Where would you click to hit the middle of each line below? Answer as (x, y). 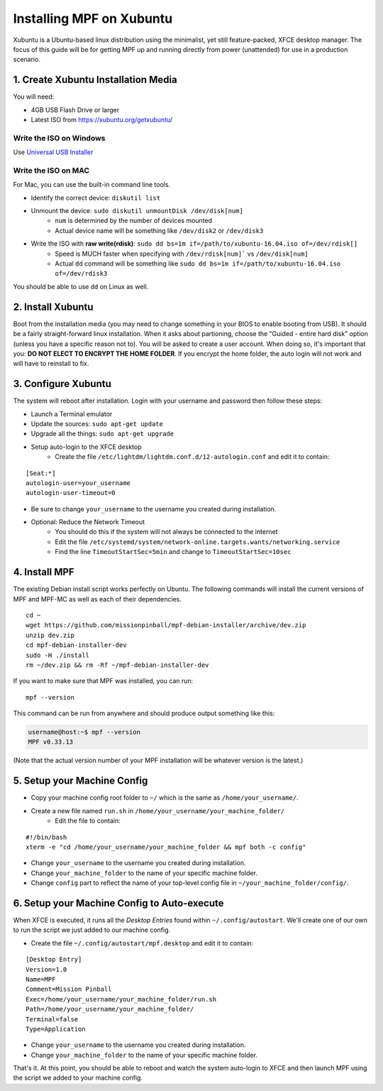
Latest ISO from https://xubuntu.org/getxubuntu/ (102, 120)
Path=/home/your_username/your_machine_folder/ (110, 1009)
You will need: (34, 97)
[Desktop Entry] (54, 960)
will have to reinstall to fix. (51, 364)
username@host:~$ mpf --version (84, 732)
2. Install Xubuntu (53, 306)
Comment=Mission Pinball (69, 989)
